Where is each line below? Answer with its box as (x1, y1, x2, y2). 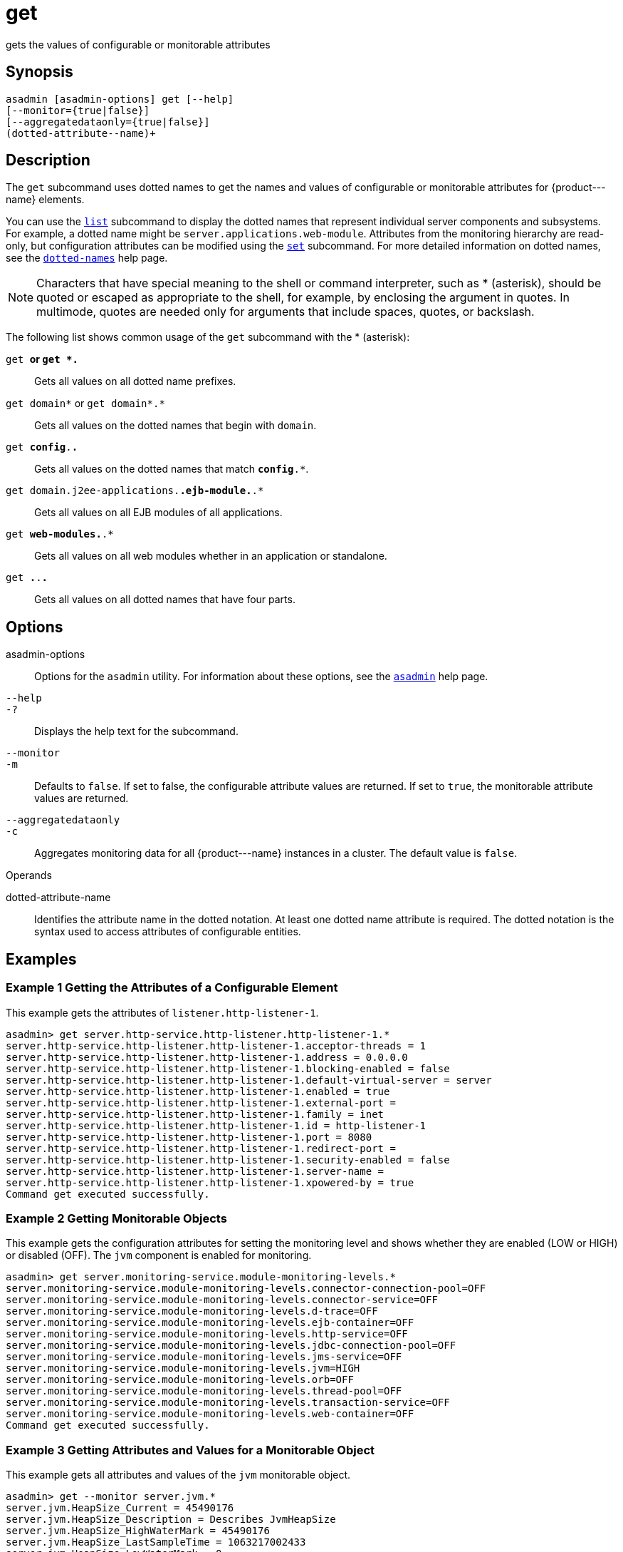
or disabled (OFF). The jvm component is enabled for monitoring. (6, 1249, 312, 1262)
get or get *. (6, 353, 78, 366)
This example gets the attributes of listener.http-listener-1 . (6, 1006, 319, 1019)
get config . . (6, 441, 78, 453)
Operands (6, 869, 52, 882)
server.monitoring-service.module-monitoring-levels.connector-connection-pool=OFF (6, 1283, 486, 1295)
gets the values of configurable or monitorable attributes (6, 38, 271, 51)
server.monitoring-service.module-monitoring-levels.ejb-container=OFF (6, 1317, 414, 1329)
